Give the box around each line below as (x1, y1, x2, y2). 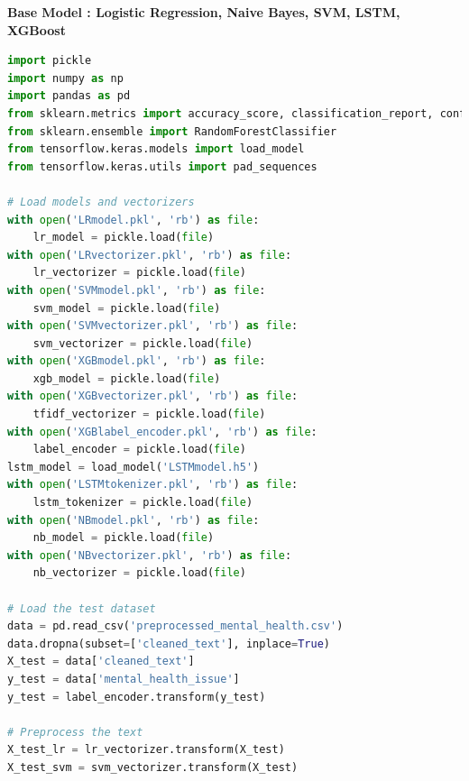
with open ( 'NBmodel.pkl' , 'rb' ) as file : (7, 513, 260, 527)
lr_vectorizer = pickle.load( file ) (32, 266, 246, 280)
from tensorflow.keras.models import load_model (7, 142, 305, 156)
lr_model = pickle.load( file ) (32, 231, 215, 244)
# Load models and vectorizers (7, 195, 195, 208)
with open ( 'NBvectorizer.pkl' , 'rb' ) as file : (7, 548, 292, 562)
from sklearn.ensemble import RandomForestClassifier (7, 124, 337, 138)
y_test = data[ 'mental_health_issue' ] (7, 672, 240, 685)
